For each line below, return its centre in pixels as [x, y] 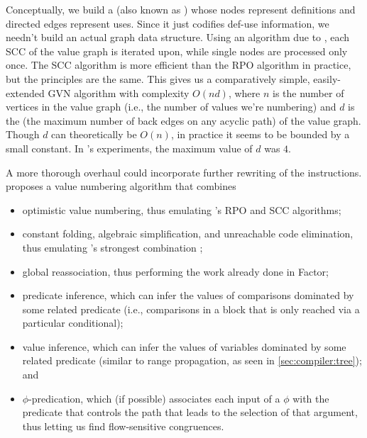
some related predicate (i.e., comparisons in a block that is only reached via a [191, 309]
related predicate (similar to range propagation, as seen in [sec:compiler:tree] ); [192, 360]
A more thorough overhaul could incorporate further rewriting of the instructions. [184, 172]
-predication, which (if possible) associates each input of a [154, 398]
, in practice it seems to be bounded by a [260, 134]
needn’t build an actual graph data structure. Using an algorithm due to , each [178, 37]
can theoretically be [94, 134]
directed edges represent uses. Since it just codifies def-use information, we [168, 23]
